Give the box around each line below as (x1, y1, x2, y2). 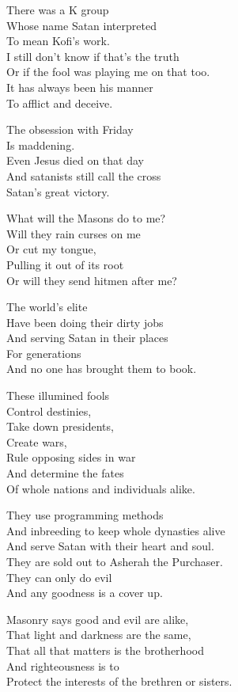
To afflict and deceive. (6, 94, 113, 111)
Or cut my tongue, (6, 241, 96, 257)
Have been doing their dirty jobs (6, 314, 164, 330)
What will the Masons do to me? (6, 210, 166, 226)
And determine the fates (6, 465, 124, 481)
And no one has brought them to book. (6, 360, 197, 377)
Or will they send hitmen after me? (6, 272, 177, 288)
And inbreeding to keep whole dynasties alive (6, 522, 225, 538)
